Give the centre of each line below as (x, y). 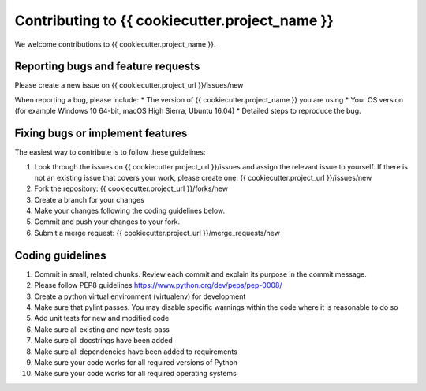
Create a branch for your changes (90, 199)
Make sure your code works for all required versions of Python (136, 362)
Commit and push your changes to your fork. (107, 222)
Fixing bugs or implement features (101, 134)
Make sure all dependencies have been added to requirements (136, 352)
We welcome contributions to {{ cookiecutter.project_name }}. (115, 44)
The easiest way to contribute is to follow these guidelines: (110, 152)
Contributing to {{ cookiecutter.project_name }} (174, 20)
